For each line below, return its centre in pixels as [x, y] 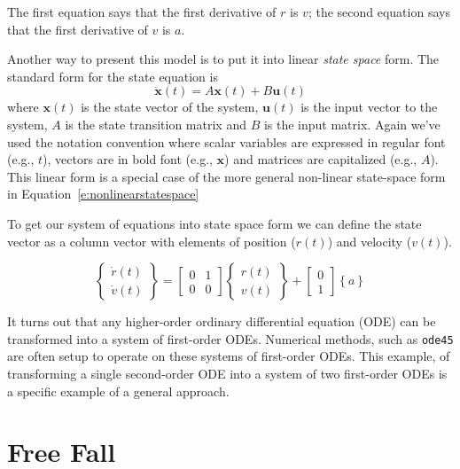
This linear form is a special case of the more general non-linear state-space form [226, 176]
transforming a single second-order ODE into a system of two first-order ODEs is [227, 373]
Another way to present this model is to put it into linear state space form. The [223, 59]
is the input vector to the [369, 107]
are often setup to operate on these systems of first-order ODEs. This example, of [229, 356]
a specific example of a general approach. [118, 391]
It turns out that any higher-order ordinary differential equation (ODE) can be [222, 321]
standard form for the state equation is [113, 76]
